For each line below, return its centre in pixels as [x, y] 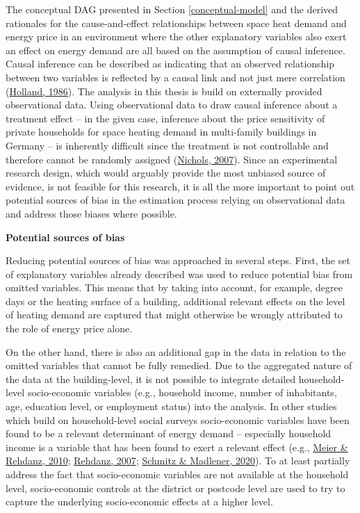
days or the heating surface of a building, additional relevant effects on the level [175, 301]
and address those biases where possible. [91, 213]
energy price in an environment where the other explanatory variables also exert [176, 36]
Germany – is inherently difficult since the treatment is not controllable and [167, 145]
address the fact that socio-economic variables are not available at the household [177, 474]
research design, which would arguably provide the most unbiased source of [166, 173]
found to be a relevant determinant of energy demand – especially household [169, 433]
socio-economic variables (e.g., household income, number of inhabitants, [182, 392]
